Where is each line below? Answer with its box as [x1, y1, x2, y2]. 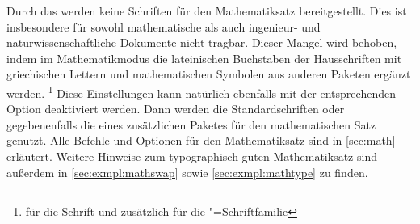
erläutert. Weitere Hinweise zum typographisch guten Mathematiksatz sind [6, 148, 377, 164]
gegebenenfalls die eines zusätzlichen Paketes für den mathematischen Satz [6, 116, 376, 133]
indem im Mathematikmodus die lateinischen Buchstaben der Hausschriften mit [6, 49, 402, 66]
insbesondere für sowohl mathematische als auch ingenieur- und [6, 18, 321, 35]
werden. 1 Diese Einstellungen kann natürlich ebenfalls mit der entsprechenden [6, 82, 396, 101]
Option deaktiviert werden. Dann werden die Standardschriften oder [6, 100, 345, 117]
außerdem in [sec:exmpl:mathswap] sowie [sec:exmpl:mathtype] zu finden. [6, 163, 368, 180]
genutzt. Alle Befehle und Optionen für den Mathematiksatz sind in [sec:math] [6, 132, 396, 149]
